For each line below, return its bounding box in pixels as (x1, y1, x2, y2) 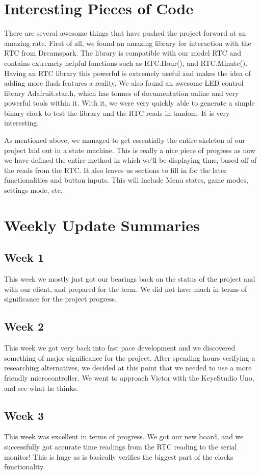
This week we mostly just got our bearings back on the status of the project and (4, 273, 255, 284)
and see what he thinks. (4, 382, 79, 393)
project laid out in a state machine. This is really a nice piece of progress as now (4, 144, 255, 155)
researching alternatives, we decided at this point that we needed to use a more (4, 362, 252, 373)
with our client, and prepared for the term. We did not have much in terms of (4, 283, 247, 294)
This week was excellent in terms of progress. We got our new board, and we (4, 431, 244, 442)
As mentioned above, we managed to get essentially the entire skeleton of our (4, 135, 245, 145)
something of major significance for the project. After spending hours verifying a (4, 352, 255, 363)
